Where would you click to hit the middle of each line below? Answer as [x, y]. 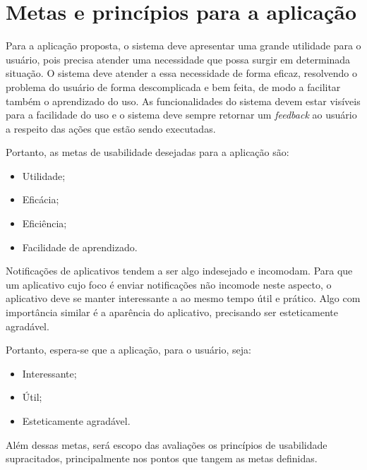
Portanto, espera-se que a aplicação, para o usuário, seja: [128, 350]
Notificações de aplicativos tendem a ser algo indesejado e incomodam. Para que [179, 271]
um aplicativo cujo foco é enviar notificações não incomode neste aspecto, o [169, 284]
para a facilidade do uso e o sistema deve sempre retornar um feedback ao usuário [181, 115]
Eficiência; [44, 223]
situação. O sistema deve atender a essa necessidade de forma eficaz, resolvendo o [182, 73]
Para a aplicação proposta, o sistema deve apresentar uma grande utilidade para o [183, 46]
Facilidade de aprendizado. [80, 247]
